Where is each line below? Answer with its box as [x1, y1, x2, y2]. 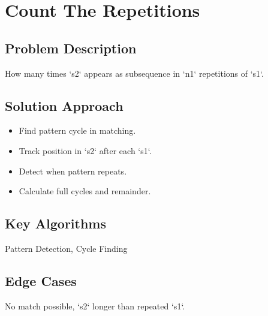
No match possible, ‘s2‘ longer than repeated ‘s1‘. [5, 299, 185, 312]
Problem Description [5, 38, 137, 57]
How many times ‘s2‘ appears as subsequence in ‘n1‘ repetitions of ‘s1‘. [5, 67, 264, 79]
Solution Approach [5, 96, 124, 115]
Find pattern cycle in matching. [19, 124, 136, 137]
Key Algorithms [5, 214, 106, 233]
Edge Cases [5, 271, 77, 290]
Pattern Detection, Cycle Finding [5, 242, 128, 254]
